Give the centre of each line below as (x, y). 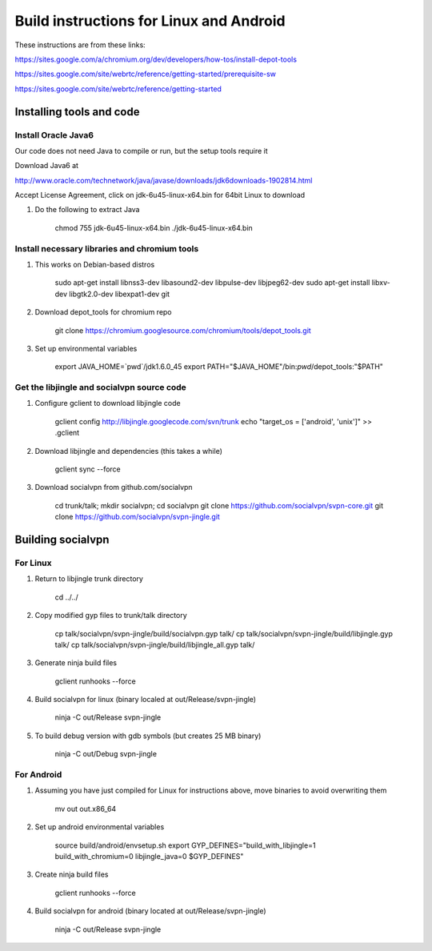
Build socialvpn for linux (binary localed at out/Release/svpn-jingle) (145, 700)
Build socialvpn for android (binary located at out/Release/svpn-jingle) (151, 911)
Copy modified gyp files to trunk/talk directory (111, 616)
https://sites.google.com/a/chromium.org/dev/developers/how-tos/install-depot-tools (156, 59)
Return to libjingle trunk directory (89, 579)
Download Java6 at (47, 166)
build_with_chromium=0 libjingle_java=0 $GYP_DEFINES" (149, 856)
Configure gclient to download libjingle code (108, 403)
